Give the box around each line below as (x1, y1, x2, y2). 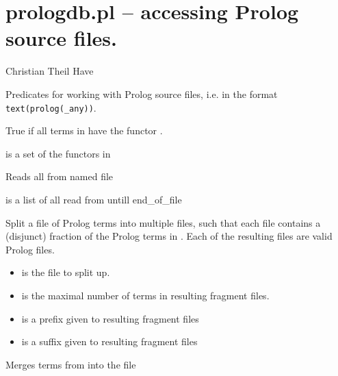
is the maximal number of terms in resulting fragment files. (21, 288, 270, 302)
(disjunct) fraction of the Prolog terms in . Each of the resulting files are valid (5, 229, 333, 243)
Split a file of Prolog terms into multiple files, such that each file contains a (5, 215, 321, 229)
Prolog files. (5, 242, 55, 256)
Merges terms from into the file (5, 357, 136, 371)
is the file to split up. (21, 265, 110, 279)
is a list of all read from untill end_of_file (5, 192, 182, 206)
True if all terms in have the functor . (5, 123, 163, 138)
